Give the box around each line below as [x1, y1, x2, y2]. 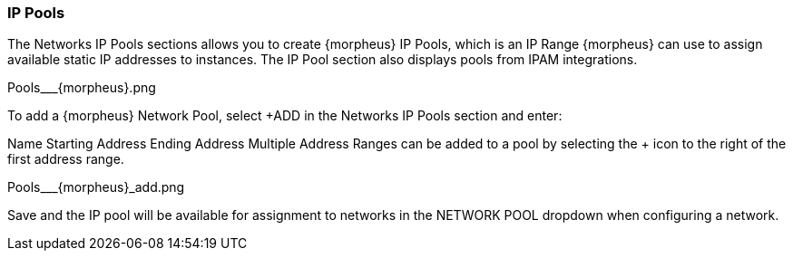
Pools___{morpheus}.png [7, 80, 156, 96]
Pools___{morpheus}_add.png [7, 179, 185, 196]
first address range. [7, 151, 124, 167]
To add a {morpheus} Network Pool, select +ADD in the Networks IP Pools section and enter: [7, 108, 563, 124]
